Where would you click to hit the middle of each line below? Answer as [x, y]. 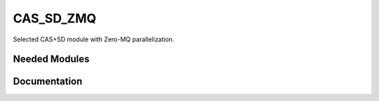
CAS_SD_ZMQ [55, 18]
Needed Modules [51, 59]
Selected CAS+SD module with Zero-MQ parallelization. [94, 39]
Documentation [48, 82]
